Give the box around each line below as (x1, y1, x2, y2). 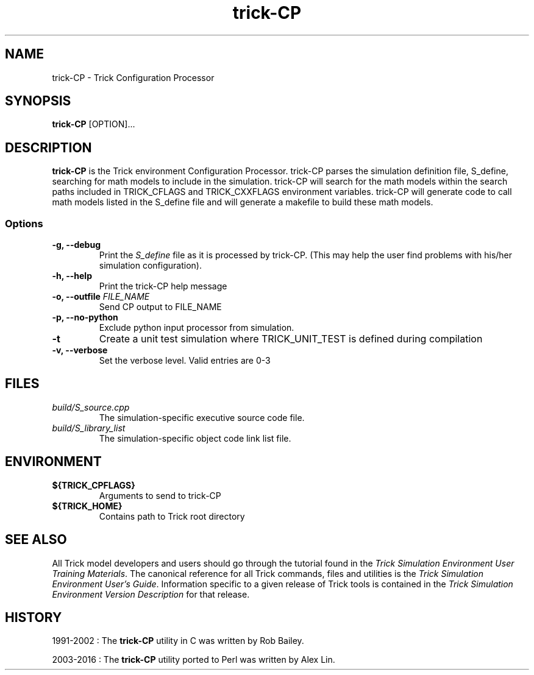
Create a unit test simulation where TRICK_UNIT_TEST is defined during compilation (99, 333, 483, 345)
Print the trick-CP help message (99, 281, 227, 292)
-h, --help (52, 270, 92, 281)
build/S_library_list (52, 422, 126, 433)
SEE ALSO (5, 532, 67, 548)
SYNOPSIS (5, 93, 71, 109)
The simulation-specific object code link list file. (99, 433, 291, 444)
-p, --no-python (52, 312, 118, 323)
